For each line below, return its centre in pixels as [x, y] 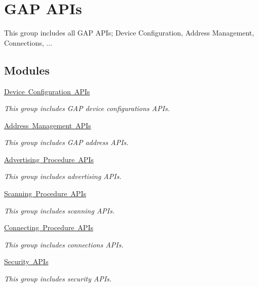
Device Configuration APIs [47, 91]
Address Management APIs [48, 125]
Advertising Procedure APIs [49, 159]
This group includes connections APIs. [64, 244]
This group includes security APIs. [58, 279]
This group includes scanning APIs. [60, 210]
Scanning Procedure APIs [45, 193]
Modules [27, 70]
